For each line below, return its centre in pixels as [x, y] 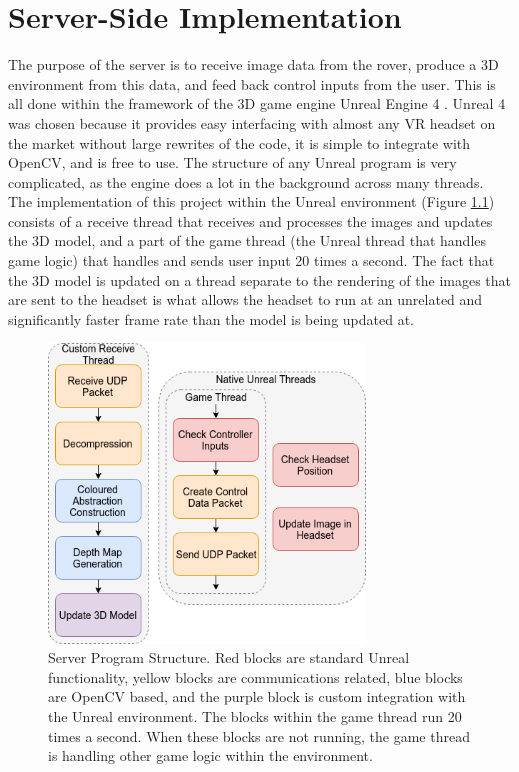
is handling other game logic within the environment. [210, 755]
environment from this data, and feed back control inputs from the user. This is [252, 83]
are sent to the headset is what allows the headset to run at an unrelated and [245, 299]
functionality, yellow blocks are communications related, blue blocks [255, 676]
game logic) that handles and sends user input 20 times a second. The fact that [251, 260]
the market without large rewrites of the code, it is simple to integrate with [239, 142]
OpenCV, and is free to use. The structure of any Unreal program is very [232, 162]
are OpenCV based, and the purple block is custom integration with [257, 696]
